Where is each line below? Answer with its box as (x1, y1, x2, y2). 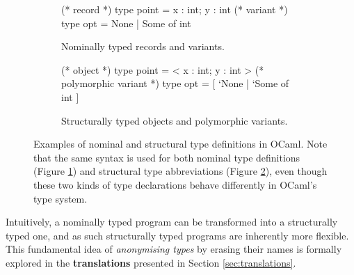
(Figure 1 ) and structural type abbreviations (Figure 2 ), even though (33, 164, 328, 178)
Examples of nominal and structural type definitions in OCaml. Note (33, 136, 328, 151)
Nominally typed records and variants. (61, 39, 225, 54)
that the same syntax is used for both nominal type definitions (33, 150, 300, 164)
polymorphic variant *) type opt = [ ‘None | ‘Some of (61, 76, 289, 91)
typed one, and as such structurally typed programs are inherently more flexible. (6, 228, 349, 242)
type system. (33, 191, 88, 205)
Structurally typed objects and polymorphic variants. (61, 113, 288, 127)
